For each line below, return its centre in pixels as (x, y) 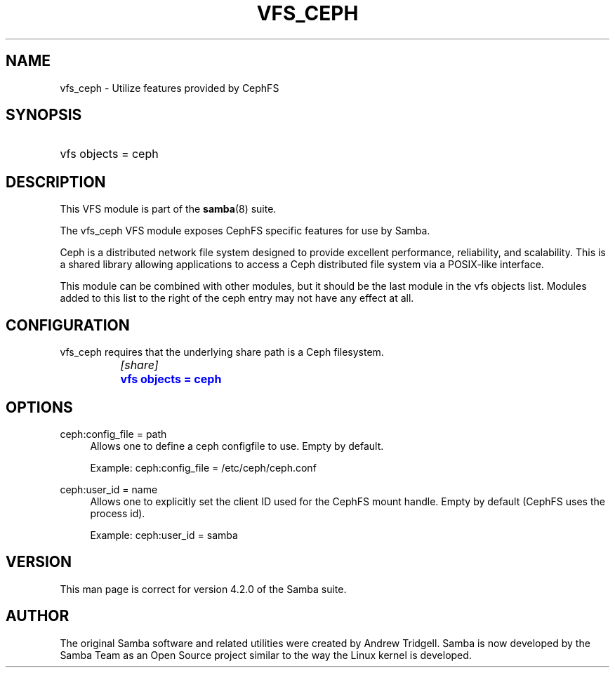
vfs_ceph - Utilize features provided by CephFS (170, 88)
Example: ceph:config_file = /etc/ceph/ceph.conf (203, 467)
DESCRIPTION (56, 182)
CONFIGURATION (68, 325)
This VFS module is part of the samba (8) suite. (168, 209)
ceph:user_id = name (109, 489)
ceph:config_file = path (113, 434)
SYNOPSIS (44, 115)
